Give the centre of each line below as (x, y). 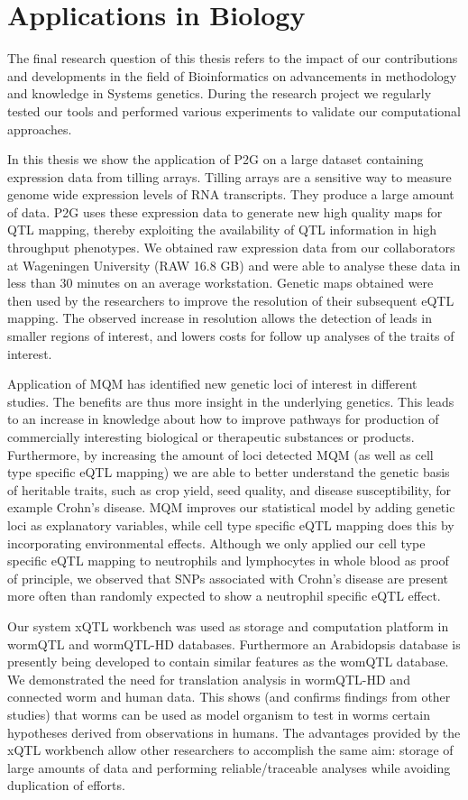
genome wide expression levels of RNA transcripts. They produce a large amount (231, 194)
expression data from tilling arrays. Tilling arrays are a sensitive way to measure (229, 176)
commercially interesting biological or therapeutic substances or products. (211, 437)
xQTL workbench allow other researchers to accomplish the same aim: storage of (230, 750)
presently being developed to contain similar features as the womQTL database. (228, 662)
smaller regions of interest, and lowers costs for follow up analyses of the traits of (231, 336)
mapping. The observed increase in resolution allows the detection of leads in (220, 318)
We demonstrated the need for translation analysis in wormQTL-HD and (209, 679)
